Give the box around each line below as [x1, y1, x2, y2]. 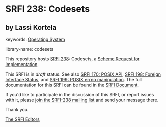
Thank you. [5, 107, 29, 112]
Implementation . [5, 61, 39, 67]
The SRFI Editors [5, 116, 40, 122]
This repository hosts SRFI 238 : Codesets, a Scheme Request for [5, 56, 140, 62]
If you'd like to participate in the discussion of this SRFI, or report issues [5, 92, 154, 97]
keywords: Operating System [5, 36, 65, 42]
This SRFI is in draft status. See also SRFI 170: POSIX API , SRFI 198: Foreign [5, 71, 161, 77]
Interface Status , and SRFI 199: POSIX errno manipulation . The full [5, 77, 142, 82]
